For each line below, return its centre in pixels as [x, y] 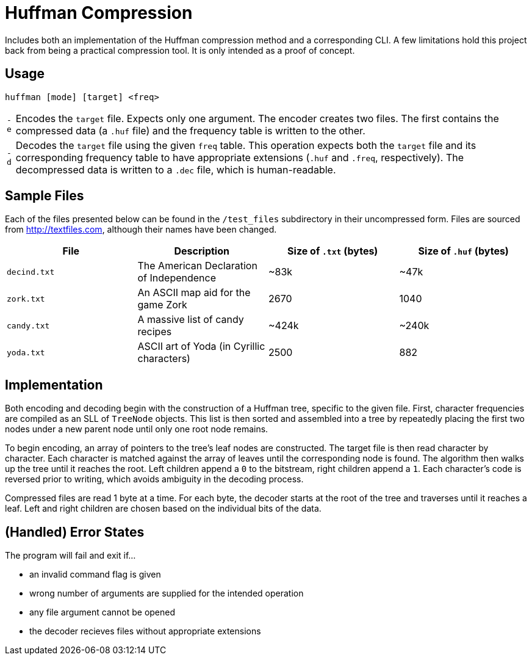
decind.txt [31, 272]
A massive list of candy [191, 320]
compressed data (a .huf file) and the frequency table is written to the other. [190, 130]
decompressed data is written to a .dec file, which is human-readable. [176, 169]
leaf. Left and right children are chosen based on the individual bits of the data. [163, 509]
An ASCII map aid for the [194, 293]
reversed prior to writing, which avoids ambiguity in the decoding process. [154, 479]
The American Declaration [197, 266]
